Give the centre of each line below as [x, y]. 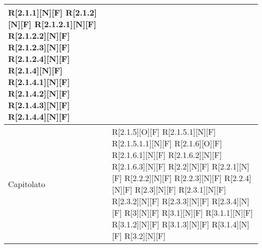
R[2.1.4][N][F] [36, 70]
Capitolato [27, 184]
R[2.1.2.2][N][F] [39, 35]
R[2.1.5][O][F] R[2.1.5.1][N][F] [164, 132]
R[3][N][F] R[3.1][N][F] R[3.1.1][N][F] [188, 213]
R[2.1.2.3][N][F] [39, 47]
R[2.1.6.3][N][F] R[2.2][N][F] [161, 166]
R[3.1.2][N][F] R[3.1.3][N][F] [161, 224]
